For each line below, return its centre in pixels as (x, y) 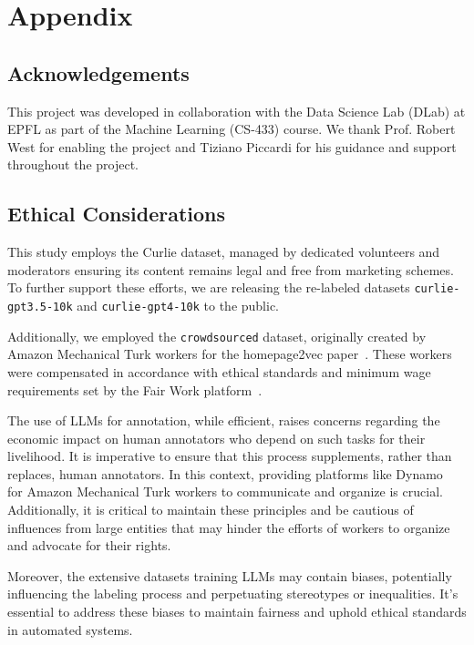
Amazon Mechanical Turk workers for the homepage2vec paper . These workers (230, 354)
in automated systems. (70, 629)
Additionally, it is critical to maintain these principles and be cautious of (211, 510)
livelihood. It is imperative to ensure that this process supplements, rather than (230, 456)
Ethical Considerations (117, 214)
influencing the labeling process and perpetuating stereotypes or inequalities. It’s (233, 594)
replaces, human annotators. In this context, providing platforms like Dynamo (225, 473)
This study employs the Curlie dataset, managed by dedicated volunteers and (224, 252)
